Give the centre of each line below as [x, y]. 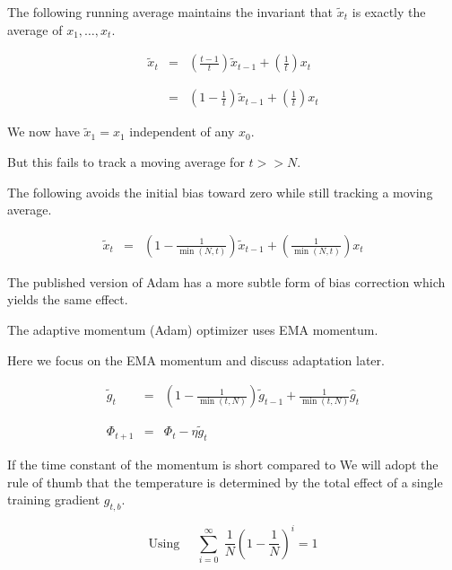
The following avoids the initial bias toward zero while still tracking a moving [220, 192]
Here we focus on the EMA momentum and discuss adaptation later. [196, 360]
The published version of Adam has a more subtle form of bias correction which [226, 281]
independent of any [182, 132]
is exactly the [389, 12]
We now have [43, 132]
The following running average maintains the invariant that [170, 12]
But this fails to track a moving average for [126, 161]
